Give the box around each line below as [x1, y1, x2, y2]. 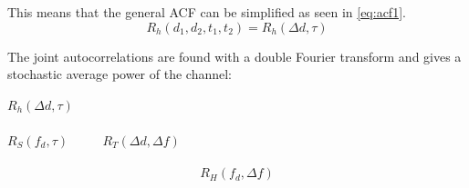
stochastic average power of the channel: [7, 64, 232, 84]
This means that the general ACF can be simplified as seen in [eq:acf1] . [7, 3, 406, 21]
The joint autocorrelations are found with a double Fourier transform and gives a [7, 46, 462, 65]
